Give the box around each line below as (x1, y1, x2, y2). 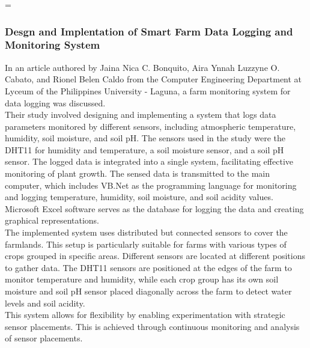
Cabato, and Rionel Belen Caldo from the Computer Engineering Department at (5, 73, 302, 85)
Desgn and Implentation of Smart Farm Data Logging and (5, 23, 293, 38)
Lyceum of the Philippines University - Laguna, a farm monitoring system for (5, 84, 291, 97)
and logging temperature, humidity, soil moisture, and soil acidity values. (5, 191, 273, 203)
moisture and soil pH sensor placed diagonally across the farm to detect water (5, 285, 292, 298)
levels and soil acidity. (5, 296, 85, 309)
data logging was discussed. (5, 96, 106, 109)
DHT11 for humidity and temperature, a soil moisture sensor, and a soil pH (5, 143, 284, 156)
